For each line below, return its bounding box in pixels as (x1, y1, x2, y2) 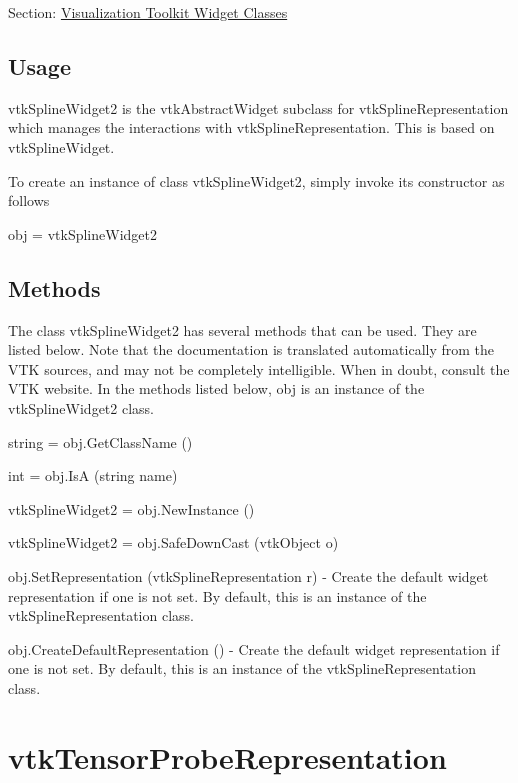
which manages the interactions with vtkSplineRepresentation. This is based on (8, 117, 495, 138)
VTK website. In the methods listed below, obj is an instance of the (8, 378, 425, 399)
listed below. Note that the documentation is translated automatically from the (8, 339, 495, 360)
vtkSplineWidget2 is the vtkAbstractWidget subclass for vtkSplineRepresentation (8, 97, 509, 118)
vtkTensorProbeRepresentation (8, 736, 447, 777)
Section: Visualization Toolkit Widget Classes (8, 2, 288, 22)
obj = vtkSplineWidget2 (8, 223, 157, 244)
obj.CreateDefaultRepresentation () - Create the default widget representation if (8, 638, 500, 659)
